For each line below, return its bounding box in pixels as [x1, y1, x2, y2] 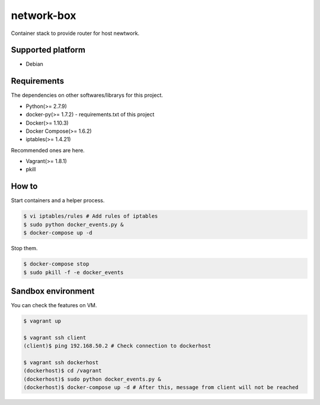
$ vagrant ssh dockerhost [23, 359, 99, 366]
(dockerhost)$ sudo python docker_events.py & [23, 375, 161, 382]
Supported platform [11, 45, 86, 55]
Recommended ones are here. [11, 146, 85, 154]
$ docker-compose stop [23, 261, 89, 267]
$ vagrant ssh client [23, 334, 87, 341]
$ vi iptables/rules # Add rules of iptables [23, 213, 158, 219]
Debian [25, 60, 44, 68]
